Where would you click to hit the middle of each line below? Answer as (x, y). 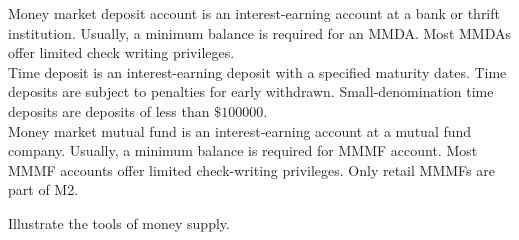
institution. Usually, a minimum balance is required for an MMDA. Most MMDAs (259, 32)
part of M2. (43, 189)
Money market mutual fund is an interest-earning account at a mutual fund (240, 130)
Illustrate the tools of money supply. (119, 222)
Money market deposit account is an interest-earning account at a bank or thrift (254, 13)
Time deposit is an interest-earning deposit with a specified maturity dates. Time (257, 71)
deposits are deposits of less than (109, 110)
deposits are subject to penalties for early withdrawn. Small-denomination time (251, 91)
